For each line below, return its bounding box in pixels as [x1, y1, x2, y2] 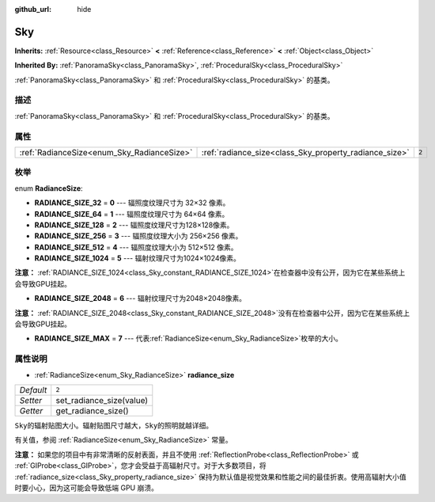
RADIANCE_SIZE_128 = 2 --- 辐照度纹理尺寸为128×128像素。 [34, 220, 234, 230]
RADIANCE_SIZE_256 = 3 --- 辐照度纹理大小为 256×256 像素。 [34, 231, 243, 241]
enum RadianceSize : [14, 183, 83, 193]
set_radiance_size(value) [55, 394, 149, 405]
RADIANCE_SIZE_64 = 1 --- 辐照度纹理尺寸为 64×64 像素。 [34, 209, 229, 219]
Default [19, 384, 47, 395]
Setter [19, 394, 43, 405]
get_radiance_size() [55, 405, 130, 416]
